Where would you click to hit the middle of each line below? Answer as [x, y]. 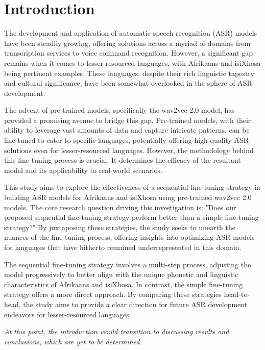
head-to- [237, 294]
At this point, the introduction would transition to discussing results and [117, 331]
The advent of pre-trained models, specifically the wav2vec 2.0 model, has [119, 110]
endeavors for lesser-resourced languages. [68, 314]
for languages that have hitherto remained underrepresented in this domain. [123, 247]
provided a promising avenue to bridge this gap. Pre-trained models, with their [128, 120]
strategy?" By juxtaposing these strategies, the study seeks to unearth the [120, 227]
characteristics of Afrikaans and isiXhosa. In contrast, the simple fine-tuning [124, 284]
